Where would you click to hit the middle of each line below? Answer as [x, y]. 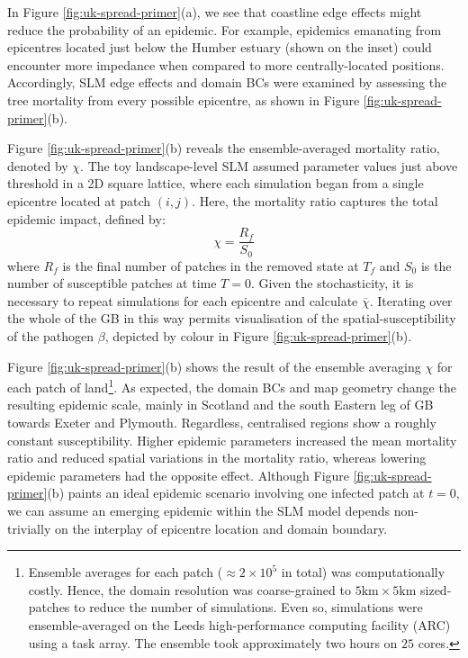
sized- [436, 589]
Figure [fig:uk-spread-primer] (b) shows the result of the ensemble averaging [214, 366]
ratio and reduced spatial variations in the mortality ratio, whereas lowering [217, 458]
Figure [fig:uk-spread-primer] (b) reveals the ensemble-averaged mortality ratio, [224, 148]
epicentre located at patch [79, 200]
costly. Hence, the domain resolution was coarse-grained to [189, 589]
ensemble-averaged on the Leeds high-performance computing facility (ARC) [239, 624]
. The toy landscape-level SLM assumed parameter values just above [269, 165]
